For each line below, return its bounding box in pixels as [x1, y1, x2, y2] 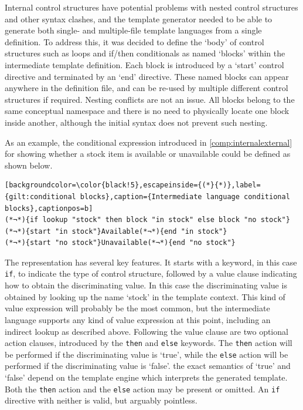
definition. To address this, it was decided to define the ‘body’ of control [5, 35, 264, 48]
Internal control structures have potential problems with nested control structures [5, 1, 298, 13]
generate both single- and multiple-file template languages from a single [5, 24, 262, 36]
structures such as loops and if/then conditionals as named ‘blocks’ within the [5, 47, 285, 59]
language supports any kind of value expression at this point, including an [5, 313, 271, 325]
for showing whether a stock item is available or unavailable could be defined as [5, 147, 291, 160]
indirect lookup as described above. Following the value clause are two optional [5, 325, 288, 337]
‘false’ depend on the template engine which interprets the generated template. [5, 371, 288, 383]
